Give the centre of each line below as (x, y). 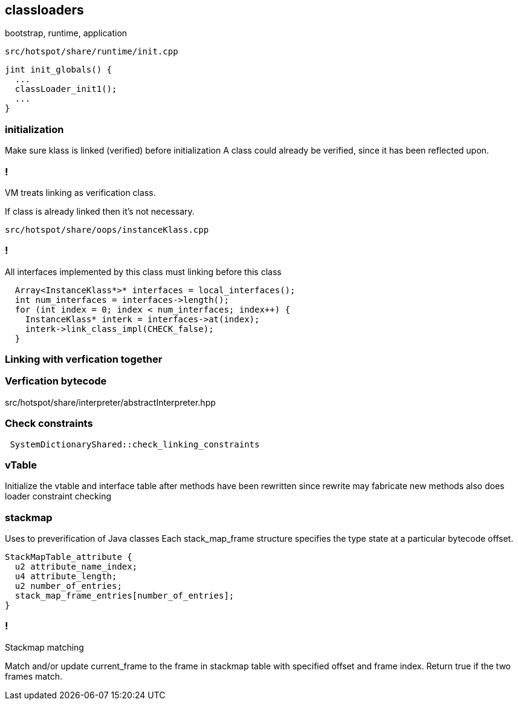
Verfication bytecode (56, 381)
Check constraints (49, 424)
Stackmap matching (44, 647)
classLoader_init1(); (66, 89)
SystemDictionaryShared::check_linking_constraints (135, 444)
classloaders (44, 10)
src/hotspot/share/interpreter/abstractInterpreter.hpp (110, 402)
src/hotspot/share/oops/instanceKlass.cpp (107, 229)
